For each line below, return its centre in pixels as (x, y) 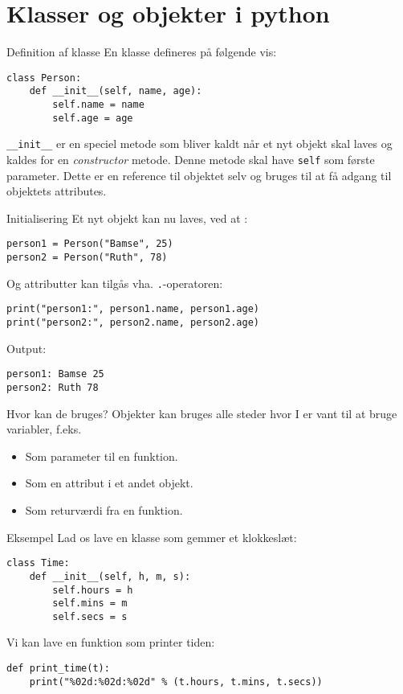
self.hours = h (93, 590)
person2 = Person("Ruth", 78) (87, 258)
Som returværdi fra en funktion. (104, 510)
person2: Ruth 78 (53, 387)
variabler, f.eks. (44, 429)
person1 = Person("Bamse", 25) (90, 244)
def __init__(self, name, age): (116, 91)
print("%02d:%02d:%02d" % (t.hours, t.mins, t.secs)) (176, 682)
